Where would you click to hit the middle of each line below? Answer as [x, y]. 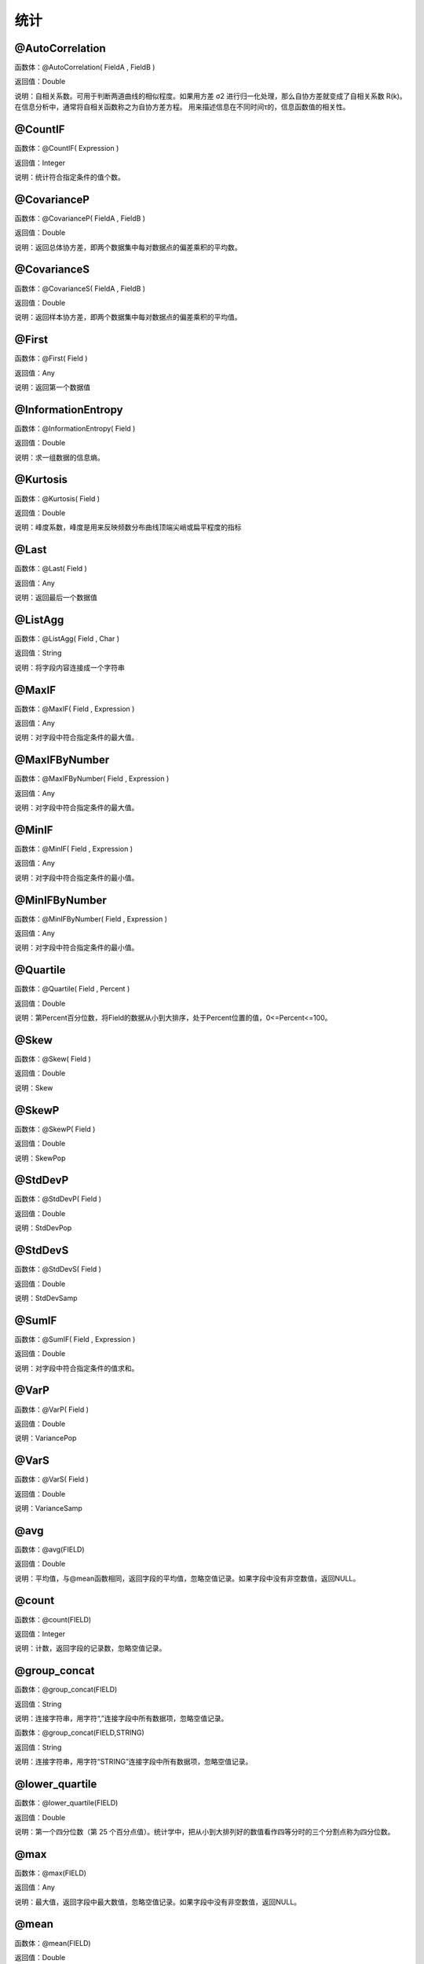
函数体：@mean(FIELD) [53, 1943]
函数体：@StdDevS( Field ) [58, 1270]
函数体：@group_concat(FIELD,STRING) [79, 1733]
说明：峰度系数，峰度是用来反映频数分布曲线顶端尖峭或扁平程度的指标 [128, 527]
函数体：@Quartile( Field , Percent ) [72, 989]
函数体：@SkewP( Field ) [55, 1129]
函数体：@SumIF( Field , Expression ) [75, 1339]
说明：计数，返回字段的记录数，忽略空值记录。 [90, 1648]
